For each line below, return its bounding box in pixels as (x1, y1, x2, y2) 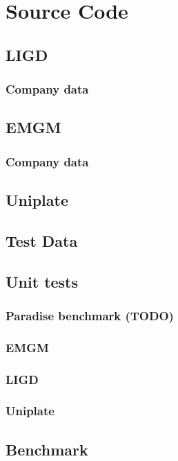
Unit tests (6, 270, 79, 292)
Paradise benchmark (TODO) (6, 306, 174, 324)
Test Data (6, 229, 78, 251)
